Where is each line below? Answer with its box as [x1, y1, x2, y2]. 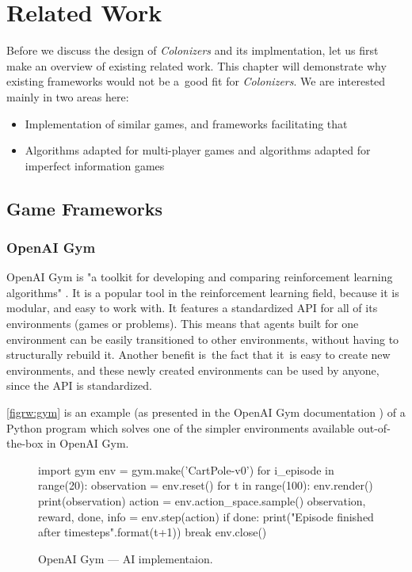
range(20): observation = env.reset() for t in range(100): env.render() [38, 477, 373, 494]
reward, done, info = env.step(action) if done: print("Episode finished [38, 508, 374, 524]
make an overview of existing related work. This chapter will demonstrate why [6, 57, 387, 74]
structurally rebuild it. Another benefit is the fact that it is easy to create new [6, 346, 391, 363]
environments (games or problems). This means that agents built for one [6, 315, 359, 332]
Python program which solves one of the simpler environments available [6, 419, 355, 436]
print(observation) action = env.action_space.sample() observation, [38, 493, 366, 509]
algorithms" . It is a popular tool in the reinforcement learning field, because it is [6, 284, 399, 300]
